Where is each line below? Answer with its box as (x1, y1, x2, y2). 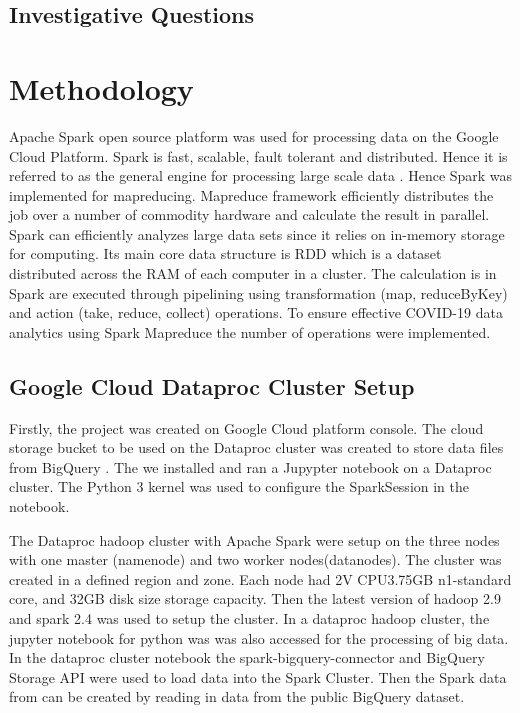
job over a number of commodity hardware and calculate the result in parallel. (9, 204, 490, 225)
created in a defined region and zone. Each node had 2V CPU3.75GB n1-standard (9, 568, 512, 589)
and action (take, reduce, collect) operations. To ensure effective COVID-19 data (9, 302, 503, 323)
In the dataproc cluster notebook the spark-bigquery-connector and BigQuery (9, 647, 485, 668)
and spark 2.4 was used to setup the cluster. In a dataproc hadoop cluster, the (9, 607, 490, 628)
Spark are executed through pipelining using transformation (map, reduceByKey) (9, 282, 508, 303)
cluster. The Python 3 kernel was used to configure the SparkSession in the (9, 476, 470, 497)
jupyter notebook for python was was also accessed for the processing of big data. (9, 627, 509, 648)
